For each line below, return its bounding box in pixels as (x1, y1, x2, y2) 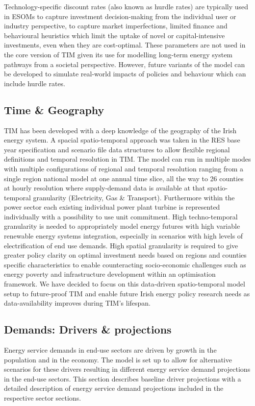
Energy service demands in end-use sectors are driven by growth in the (4, 345, 217, 355)
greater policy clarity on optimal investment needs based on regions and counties (4, 250, 247, 260)
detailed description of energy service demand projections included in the (4, 383, 224, 393)
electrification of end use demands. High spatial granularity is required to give (4, 240, 238, 250)
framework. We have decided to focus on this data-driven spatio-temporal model (4, 279, 245, 289)
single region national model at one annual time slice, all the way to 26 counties (4, 173, 244, 183)
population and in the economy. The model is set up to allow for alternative (4, 354, 232, 364)
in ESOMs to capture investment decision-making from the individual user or (4, 11, 236, 21)
